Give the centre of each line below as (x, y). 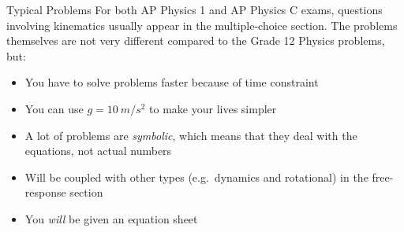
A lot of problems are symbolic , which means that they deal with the (191, 135)
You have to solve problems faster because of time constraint (172, 82)
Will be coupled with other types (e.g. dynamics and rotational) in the (196, 177)
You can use (54, 108)
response (45, 192)
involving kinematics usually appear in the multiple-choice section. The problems (202, 25)
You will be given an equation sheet (111, 218)
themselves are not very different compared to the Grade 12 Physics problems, (196, 41)
